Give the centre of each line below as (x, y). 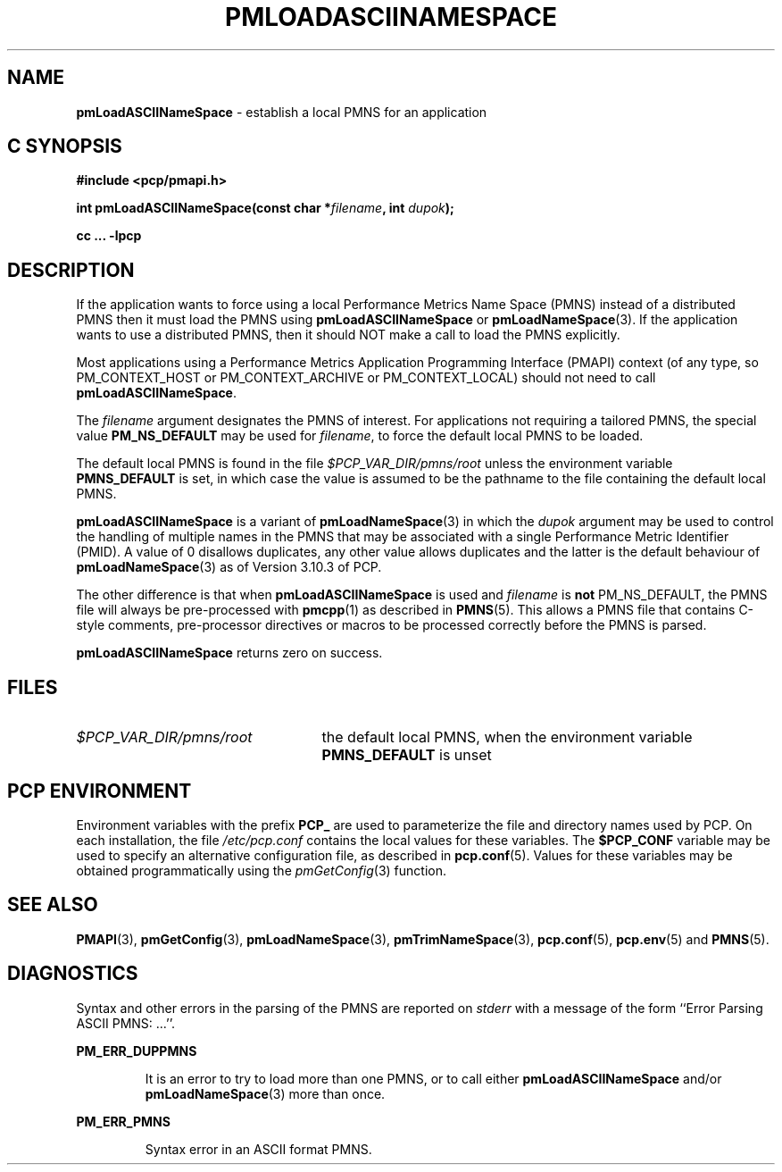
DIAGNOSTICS (73, 974)
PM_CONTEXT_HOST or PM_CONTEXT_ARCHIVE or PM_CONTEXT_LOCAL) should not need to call (366, 378)
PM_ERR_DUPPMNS (137, 1051)
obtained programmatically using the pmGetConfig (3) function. (261, 870)
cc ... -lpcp (109, 236)
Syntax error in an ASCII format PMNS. (258, 1149)
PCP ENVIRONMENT (100, 791)
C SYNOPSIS (65, 146)
